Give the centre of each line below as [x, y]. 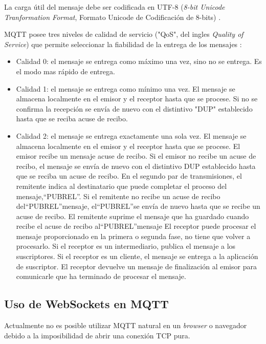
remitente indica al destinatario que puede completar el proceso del [121, 186]
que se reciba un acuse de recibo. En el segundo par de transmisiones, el [129, 176]
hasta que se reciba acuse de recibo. [72, 119]
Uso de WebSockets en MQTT [86, 304]
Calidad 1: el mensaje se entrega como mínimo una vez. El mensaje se [126, 88]
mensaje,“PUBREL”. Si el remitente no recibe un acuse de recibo [118, 196]
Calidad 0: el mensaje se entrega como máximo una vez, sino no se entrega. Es [139, 61]
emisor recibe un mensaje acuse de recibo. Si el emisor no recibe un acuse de [136, 156]
